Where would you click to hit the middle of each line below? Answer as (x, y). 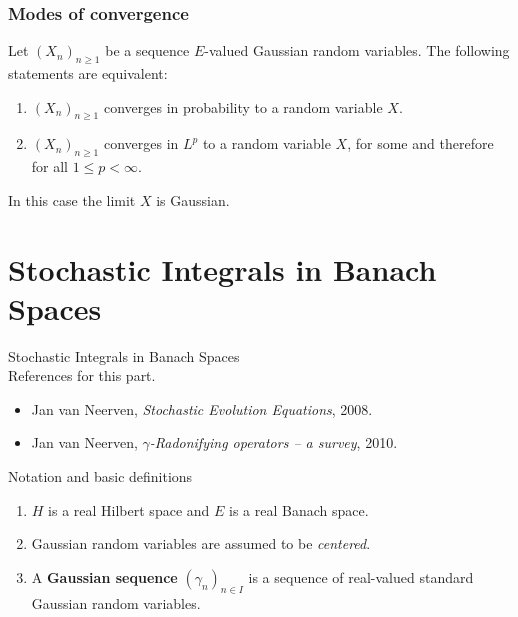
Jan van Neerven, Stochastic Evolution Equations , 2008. (202, 408)
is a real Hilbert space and (129, 509)
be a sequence (147, 50)
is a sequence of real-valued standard (361, 576)
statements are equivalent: (88, 73)
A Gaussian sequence (104, 576)
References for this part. (82, 375)
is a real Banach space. (299, 509)
